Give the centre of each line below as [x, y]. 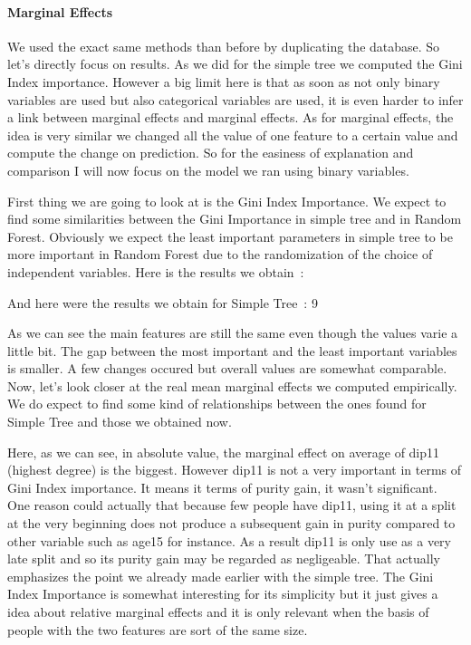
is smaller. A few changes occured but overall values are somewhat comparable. [227, 368]
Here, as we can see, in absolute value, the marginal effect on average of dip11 [224, 452]
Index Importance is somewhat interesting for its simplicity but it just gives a [223, 594]
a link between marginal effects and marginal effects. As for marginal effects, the [231, 117]
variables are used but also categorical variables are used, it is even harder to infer [235, 99]
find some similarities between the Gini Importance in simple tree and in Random [235, 219]
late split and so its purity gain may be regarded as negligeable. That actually [224, 558]
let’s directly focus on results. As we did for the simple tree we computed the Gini [235, 64]
